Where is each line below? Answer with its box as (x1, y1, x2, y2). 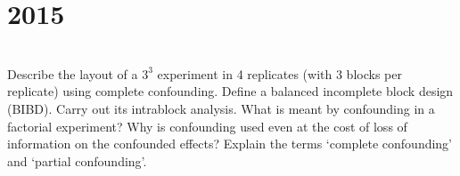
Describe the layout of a (7, 64, 138, 83)
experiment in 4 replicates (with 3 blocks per (157, 64, 402, 83)
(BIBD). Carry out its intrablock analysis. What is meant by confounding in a (7, 99, 435, 117)
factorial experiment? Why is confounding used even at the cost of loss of (7, 116, 407, 135)
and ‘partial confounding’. (7, 151, 147, 170)
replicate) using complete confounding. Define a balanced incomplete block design (7, 82, 454, 100)
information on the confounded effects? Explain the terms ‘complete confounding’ (7, 134, 453, 153)
